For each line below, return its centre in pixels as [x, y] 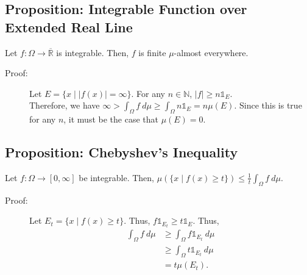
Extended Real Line [69, 27]
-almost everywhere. [211, 52]
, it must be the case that [111, 119]
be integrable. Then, [117, 177]
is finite [152, 52]
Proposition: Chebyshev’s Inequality [122, 152]
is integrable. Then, [93, 52]
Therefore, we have [65, 105]
